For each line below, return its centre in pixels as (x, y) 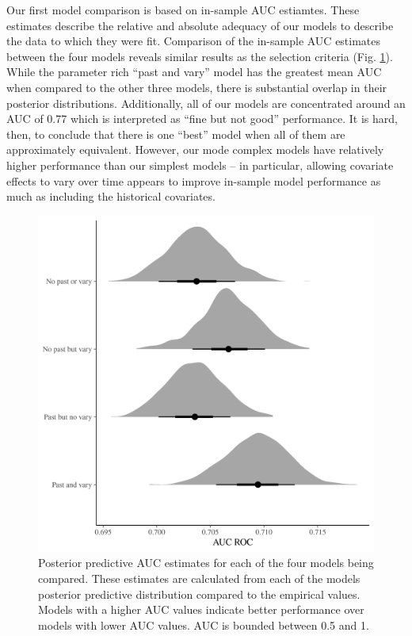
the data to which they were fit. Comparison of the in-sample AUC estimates (194, 41)
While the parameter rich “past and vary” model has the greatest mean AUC (194, 72)
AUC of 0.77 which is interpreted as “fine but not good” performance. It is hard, (202, 119)
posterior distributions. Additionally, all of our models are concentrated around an (206, 103)
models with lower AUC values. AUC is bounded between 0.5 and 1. (204, 625)
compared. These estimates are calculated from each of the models (199, 578)
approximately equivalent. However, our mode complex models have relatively (195, 149)
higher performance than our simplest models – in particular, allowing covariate (200, 165)
